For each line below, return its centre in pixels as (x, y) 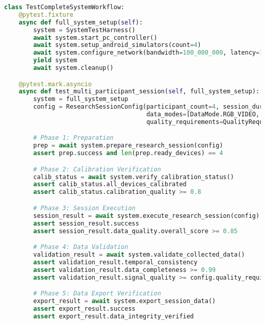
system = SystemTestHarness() (84, 30)
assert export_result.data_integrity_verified (114, 316)
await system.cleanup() (73, 68)
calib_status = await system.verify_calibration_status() (134, 177)
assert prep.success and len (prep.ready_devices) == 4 (128, 153)
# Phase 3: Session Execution (84, 208)
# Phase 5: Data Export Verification (97, 294)
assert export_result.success (84, 308)
